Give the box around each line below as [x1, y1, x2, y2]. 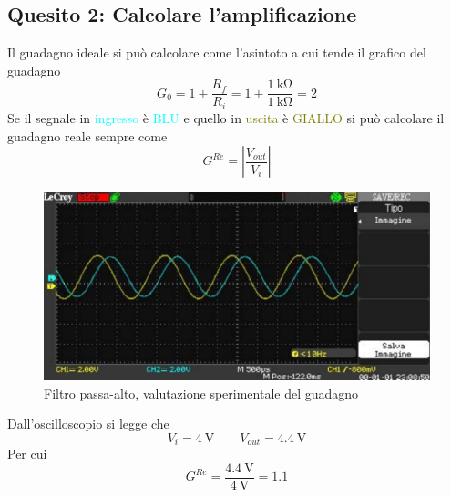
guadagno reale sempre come [7, 126, 168, 145]
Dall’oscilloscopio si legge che [7, 414, 169, 433]
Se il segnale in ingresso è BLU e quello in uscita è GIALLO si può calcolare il [7, 108, 445, 127]
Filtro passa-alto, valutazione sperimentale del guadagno [44, 383, 359, 402]
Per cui [7, 444, 47, 463]
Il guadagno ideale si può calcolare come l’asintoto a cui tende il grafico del [7, 43, 426, 62]
